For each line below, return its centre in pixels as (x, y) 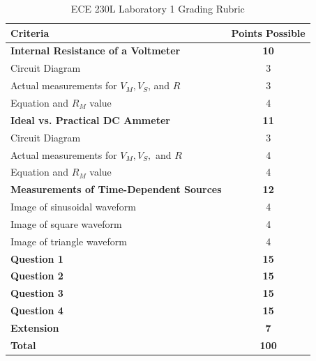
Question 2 (37, 276)
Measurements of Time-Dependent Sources (116, 189)
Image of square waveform (66, 223)
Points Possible (268, 32)
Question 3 (37, 293)
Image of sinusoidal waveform (73, 207)
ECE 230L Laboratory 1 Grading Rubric (158, 8)
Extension (35, 327)
